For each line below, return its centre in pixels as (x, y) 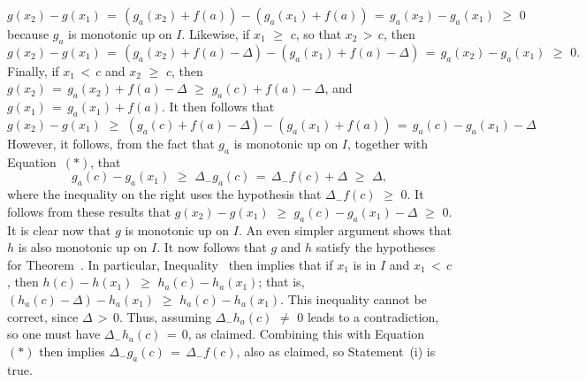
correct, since (43, 316)
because (28, 34)
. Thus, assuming (165, 316)
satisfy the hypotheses (376, 247)
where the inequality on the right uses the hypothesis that (164, 194)
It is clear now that (59, 229)
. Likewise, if (216, 34)
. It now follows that (212, 247)
